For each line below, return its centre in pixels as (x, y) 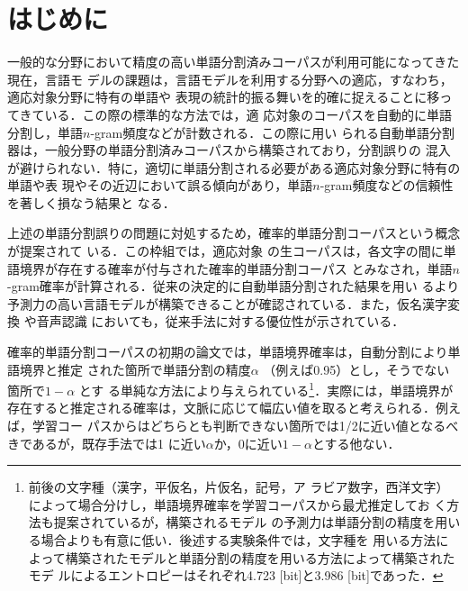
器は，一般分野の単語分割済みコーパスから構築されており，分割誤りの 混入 (229, 150)
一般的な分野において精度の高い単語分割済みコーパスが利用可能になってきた (234, 62)
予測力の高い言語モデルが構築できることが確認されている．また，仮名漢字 (228, 303)
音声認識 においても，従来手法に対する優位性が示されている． (220, 321)
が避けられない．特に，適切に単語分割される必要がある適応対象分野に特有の (234, 167)
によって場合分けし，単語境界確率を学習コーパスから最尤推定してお (229, 504)
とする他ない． (356, 443)
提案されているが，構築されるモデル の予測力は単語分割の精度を (244, 522)
